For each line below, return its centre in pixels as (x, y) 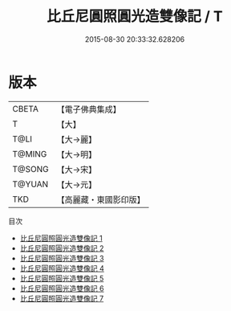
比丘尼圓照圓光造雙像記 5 (62, 278)
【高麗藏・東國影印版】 (101, 199)
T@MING (30, 153)
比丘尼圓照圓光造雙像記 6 (62, 288)
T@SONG (31, 169)
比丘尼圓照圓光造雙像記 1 (61, 238)
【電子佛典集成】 (89, 109)
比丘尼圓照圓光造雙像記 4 (62, 268)
